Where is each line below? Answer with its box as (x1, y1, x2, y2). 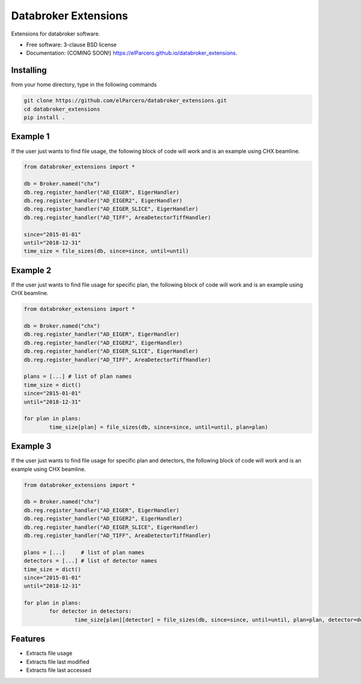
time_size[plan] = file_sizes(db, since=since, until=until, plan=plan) (49, 423, 268, 431)
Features (11, 634, 45, 644)
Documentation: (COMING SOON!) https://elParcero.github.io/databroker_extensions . (26, 49, 238, 57)
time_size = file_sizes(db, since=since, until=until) (23, 247, 189, 255)
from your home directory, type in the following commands (11, 81, 157, 89)
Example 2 (11, 265, 51, 275)
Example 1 (11, 131, 50, 141)
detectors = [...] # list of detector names (23, 558, 158, 564)
